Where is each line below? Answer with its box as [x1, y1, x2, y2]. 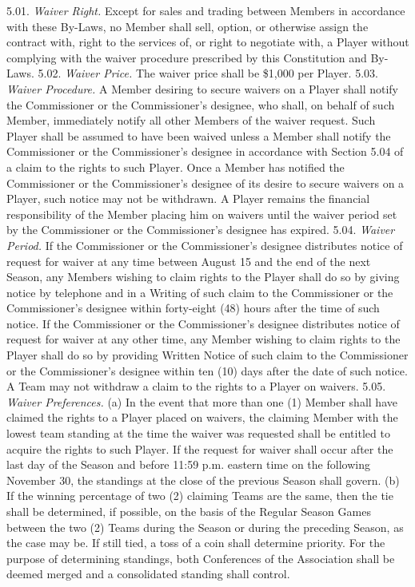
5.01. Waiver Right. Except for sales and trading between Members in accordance [6, 2, 405, 18]
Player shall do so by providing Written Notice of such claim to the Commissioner [6, 347, 409, 363]
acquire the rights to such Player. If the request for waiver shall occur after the [6, 440, 393, 457]
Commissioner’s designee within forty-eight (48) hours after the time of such [6, 299, 380, 316]
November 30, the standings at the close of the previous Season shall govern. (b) [6, 471, 400, 488]
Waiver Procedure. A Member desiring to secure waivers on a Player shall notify [6, 80, 399, 97]
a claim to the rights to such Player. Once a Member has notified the [6, 158, 345, 175]
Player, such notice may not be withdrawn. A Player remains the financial [6, 190, 370, 207]
